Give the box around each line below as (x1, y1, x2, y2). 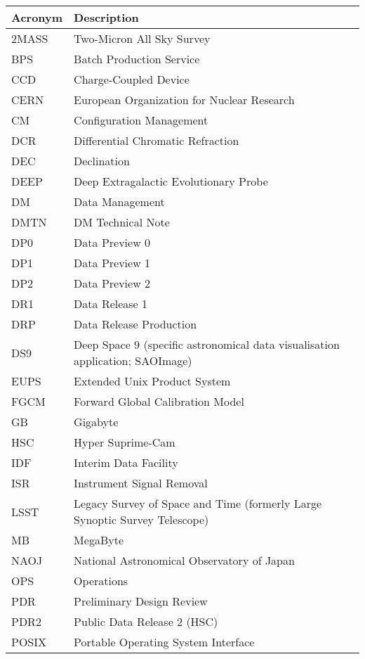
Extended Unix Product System (74, 373, 231, 389)
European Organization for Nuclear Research (74, 91, 295, 108)
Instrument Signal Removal (74, 475, 208, 491)
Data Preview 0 (74, 234, 151, 250)
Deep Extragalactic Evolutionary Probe (74, 173, 268, 189)
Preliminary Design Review (74, 593, 208, 609)
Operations (74, 572, 128, 589)
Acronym (11, 9, 63, 25)
